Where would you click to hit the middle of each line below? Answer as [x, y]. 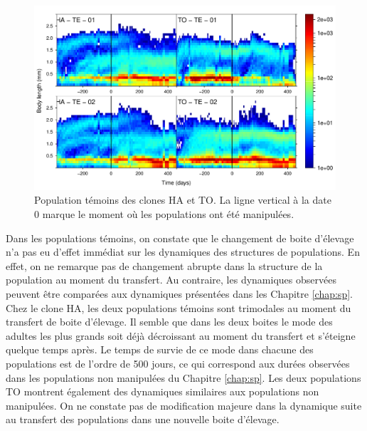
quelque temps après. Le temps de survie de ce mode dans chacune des [160, 349]
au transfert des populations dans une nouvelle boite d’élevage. [143, 419]
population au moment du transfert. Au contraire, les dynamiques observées [171, 280]
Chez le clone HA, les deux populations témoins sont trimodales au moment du [179, 307]
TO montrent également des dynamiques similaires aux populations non [163, 391]
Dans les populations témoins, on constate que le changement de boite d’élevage [180, 238]
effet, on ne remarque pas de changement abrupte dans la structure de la [164, 265]
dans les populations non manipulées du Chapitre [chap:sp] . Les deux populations [183, 377]
